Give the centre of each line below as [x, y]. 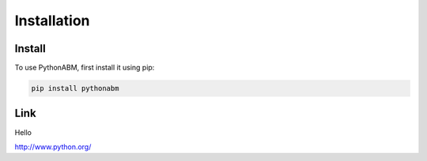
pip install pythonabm [75, 88]
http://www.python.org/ [53, 147]
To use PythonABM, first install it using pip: [85, 68]
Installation [52, 21]
